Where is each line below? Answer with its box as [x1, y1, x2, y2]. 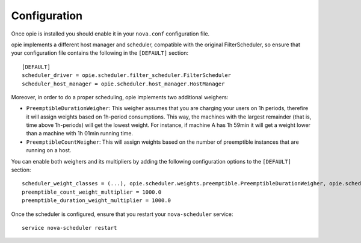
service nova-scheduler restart [22, 224, 117, 231]
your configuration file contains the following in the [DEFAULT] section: [11, 49, 189, 57]
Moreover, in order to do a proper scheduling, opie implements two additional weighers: [11, 93, 229, 100]
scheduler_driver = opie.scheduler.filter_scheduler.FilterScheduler [22, 72, 232, 79]
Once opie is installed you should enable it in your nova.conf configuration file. [11, 30, 210, 37]
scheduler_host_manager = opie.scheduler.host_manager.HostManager [22, 80, 225, 87]
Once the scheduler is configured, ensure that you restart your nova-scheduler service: [11, 211, 233, 218]
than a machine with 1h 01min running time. [26, 130, 134, 137]
